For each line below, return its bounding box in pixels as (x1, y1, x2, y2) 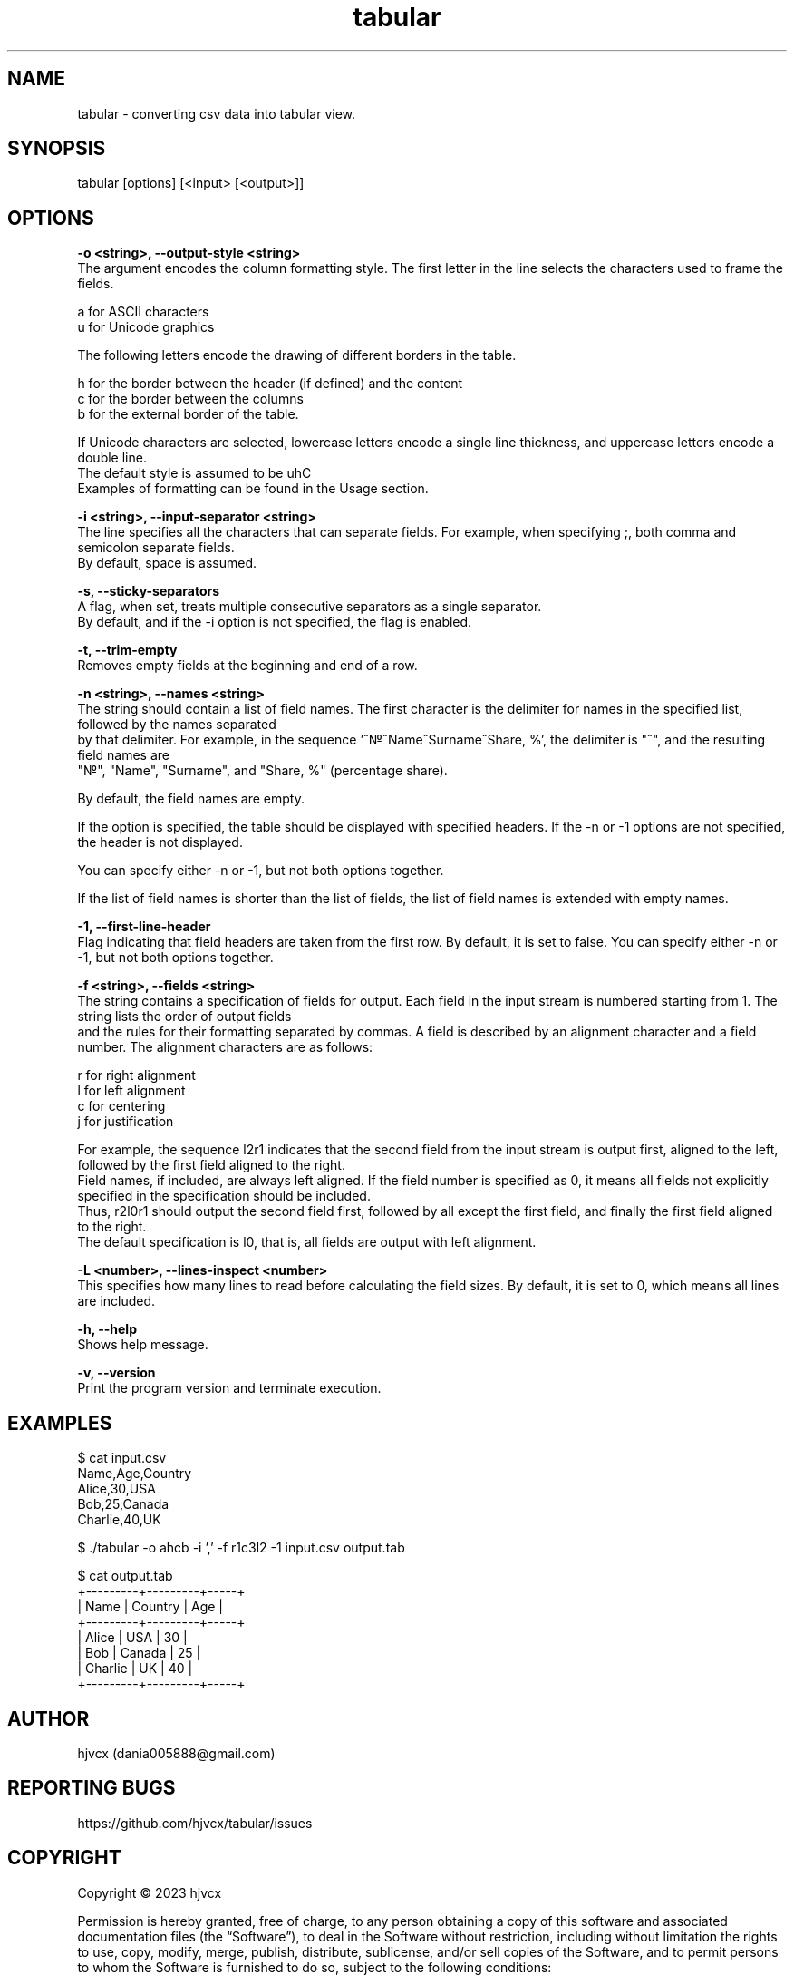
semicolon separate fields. (77, 540, 235, 556)
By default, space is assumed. (77, 555, 257, 571)
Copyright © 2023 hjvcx (77, 1884, 222, 1901)
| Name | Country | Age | (77, 1599, 223, 1615)
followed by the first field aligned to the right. (77, 1157, 345, 1173)
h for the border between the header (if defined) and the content (77, 375, 463, 392)
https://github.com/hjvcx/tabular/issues (77, 1814, 313, 1831)
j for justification (77, 1114, 174, 1130)
